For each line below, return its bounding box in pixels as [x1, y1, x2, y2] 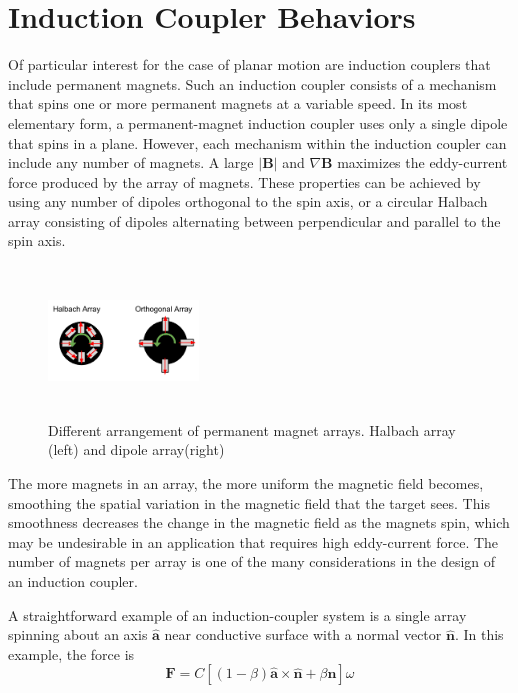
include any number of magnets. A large [8, 152, 254, 173]
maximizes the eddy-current [337, 152, 508, 173]
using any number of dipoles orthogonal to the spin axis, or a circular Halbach [8, 191, 488, 212]
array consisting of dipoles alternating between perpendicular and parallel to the [8, 210, 501, 231]
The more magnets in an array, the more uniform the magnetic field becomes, [8, 473, 484, 494]
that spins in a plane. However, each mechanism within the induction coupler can [8, 132, 507, 153]
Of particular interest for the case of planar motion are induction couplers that [8, 54, 491, 75]
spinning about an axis [8, 624, 148, 645]
